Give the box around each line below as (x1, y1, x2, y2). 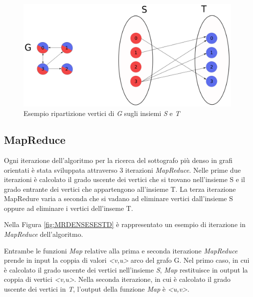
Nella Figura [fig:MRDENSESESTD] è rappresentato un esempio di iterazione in (4, 219, 246, 229)
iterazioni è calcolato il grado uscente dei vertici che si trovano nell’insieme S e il (4, 174, 245, 184)
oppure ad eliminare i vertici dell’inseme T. (4, 203, 133, 213)
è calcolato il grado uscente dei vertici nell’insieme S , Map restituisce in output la (4, 264, 248, 274)
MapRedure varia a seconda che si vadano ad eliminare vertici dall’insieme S (4, 193, 233, 204)
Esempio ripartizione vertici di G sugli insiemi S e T (23, 108, 180, 118)
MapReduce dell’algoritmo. (4, 229, 83, 239)
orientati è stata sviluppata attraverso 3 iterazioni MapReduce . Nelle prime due (4, 164, 241, 175)
